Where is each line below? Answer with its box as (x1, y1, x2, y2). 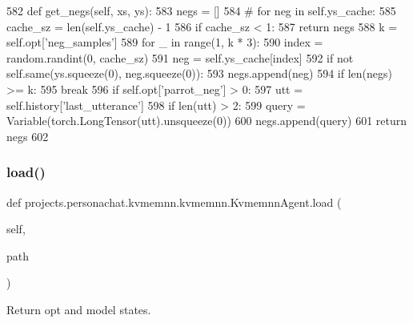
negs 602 (6, 127, 49, 144)
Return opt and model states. (6, 301, 151, 317)
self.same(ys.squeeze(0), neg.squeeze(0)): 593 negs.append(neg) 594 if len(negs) (6, 65, 392, 82)
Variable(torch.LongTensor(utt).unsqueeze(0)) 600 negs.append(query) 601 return (6, 112, 407, 129)
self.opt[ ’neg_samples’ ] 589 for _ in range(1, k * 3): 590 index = (6, 34, 323, 50)
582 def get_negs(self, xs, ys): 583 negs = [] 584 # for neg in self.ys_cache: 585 (6, 2, 396, 18)
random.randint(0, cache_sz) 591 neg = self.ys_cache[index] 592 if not (6, 49, 354, 66)
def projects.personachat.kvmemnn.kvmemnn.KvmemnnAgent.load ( (6, 193, 342, 210)
